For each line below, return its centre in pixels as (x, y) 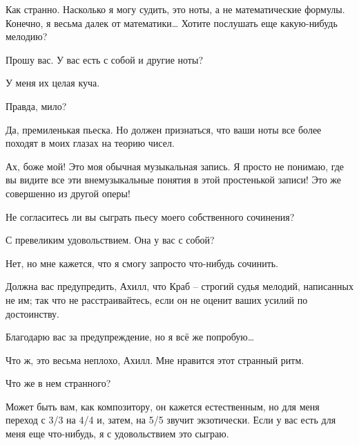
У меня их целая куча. (53, 83)
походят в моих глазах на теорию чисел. (90, 143)
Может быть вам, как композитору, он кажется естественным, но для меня (163, 406)
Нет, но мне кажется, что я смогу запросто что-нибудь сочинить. (142, 263)
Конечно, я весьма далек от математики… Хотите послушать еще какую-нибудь (172, 22)
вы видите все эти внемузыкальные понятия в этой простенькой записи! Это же (174, 180)
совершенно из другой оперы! (68, 193)
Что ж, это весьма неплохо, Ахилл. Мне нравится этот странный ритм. (155, 360)
